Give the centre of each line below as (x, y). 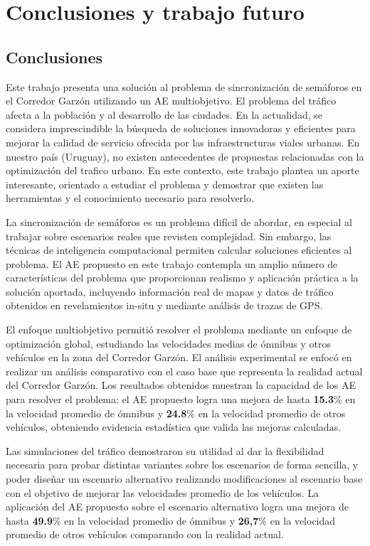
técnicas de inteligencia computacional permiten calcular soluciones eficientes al (179, 250)
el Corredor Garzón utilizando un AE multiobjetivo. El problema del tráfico (171, 101)
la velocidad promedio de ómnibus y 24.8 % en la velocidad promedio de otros (176, 413)
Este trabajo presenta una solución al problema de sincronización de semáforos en (184, 86)
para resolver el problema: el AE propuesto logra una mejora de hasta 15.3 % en (181, 399)
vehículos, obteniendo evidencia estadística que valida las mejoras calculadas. (174, 427)
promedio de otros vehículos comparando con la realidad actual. (145, 534)
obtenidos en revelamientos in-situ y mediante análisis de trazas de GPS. (164, 305)
